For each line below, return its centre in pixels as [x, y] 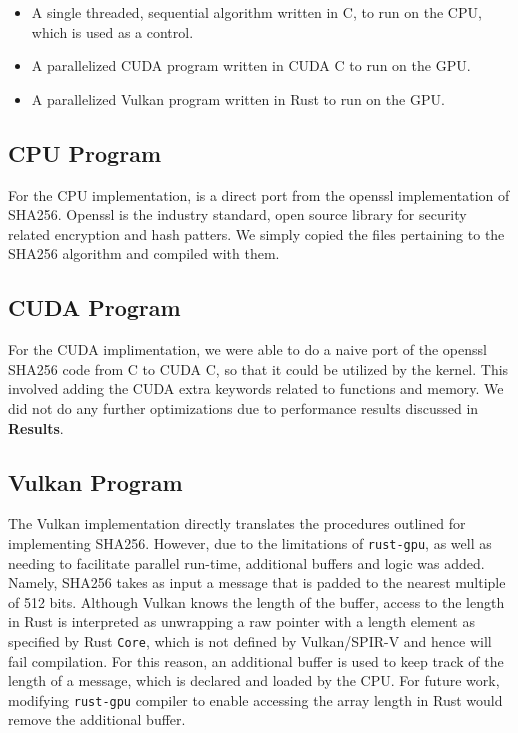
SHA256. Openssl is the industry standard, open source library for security [237, 214]
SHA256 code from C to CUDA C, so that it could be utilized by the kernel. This [258, 368]
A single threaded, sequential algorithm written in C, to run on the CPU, [256, 12]
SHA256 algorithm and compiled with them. [144, 253]
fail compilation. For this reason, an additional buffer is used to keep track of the [256, 660]
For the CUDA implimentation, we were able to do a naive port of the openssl [247, 349]
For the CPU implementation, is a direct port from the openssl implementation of [259, 194]
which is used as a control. [112, 31]
